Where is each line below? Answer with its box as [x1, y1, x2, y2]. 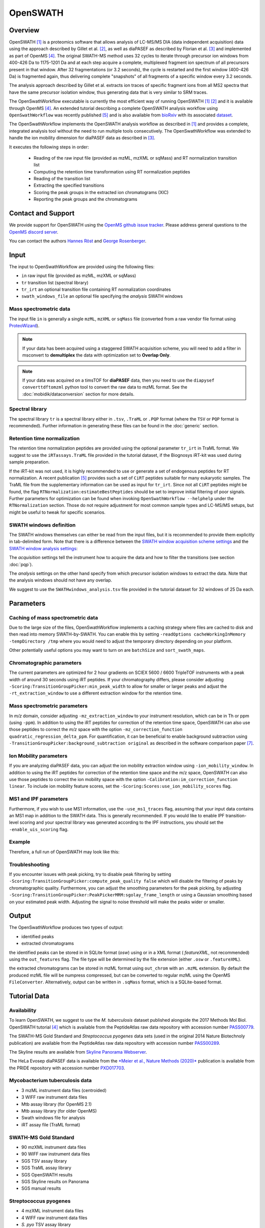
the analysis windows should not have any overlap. [9, 577, 112, 583]
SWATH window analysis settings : [9, 545, 78, 551]
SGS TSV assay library [21, 1158, 67, 1164]
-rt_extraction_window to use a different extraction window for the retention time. [9, 690, 183, 696]
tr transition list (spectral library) [21, 279, 89, 285]
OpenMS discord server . [9, 229, 58, 235]
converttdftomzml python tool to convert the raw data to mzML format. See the [22, 384, 187, 390]
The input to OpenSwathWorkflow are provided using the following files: [9, 263, 155, 270]
